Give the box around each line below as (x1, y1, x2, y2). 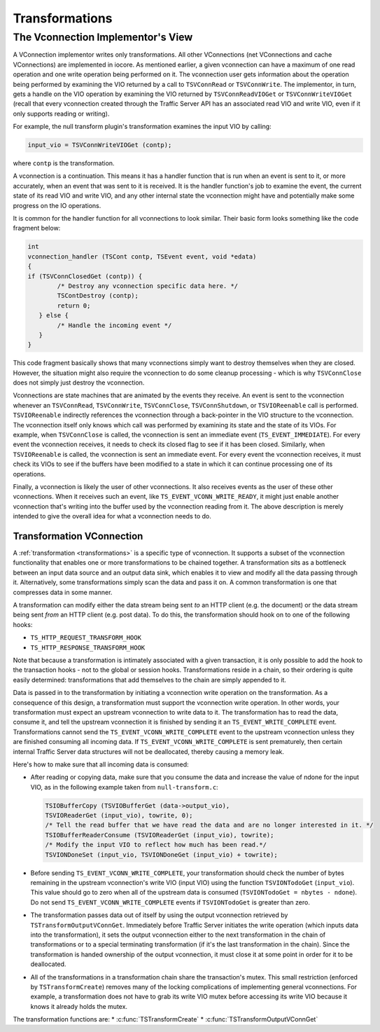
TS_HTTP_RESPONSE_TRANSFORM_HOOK (30, 643, 146, 652)
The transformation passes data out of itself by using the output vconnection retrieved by (30, 911, 288, 919)
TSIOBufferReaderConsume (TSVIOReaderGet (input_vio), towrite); (45, 831, 274, 839)
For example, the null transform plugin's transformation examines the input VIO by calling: (13, 123, 272, 131)
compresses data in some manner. (13, 588, 113, 596)
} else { (38, 312, 69, 319)
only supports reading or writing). (13, 109, 110, 118)
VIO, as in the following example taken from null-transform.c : (30, 783, 218, 791)
